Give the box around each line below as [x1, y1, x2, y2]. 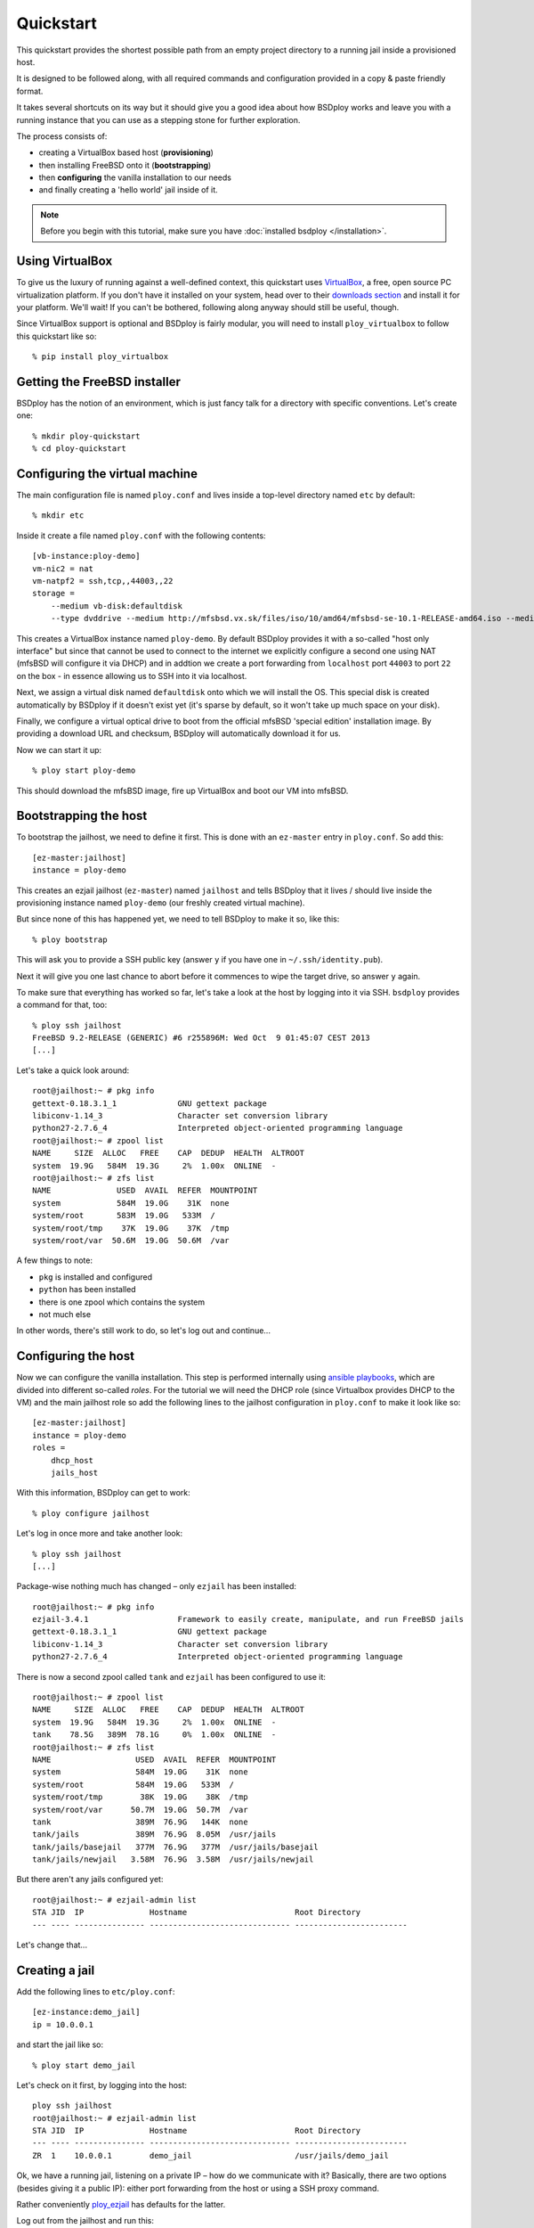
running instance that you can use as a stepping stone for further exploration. [16, 114, 301, 125]
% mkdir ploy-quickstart [32, 430, 141, 441]
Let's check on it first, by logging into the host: [16, 2079, 187, 2090]
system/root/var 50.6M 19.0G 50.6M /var [32, 1235, 231, 1245]
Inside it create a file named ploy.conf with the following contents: [16, 530, 266, 541]
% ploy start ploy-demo [32, 766, 136, 775]
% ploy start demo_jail [32, 2060, 136, 2070]
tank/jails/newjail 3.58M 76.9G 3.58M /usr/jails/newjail [32, 1855, 314, 1864]
